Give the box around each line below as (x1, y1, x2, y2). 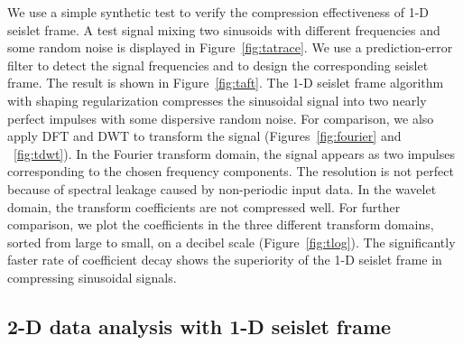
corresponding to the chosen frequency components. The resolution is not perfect (7, 162, 454, 181)
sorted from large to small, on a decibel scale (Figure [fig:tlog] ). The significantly (7, 232, 456, 251)
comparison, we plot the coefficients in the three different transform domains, (7, 215, 434, 234)
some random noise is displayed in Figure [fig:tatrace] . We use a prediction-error (7, 38, 453, 57)
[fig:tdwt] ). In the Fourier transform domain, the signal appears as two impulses (14, 144, 455, 163)
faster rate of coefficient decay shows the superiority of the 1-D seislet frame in (7, 250, 442, 269)
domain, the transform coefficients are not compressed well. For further (7, 197, 401, 216)
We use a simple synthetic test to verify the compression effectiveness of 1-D (7, 3, 430, 21)
